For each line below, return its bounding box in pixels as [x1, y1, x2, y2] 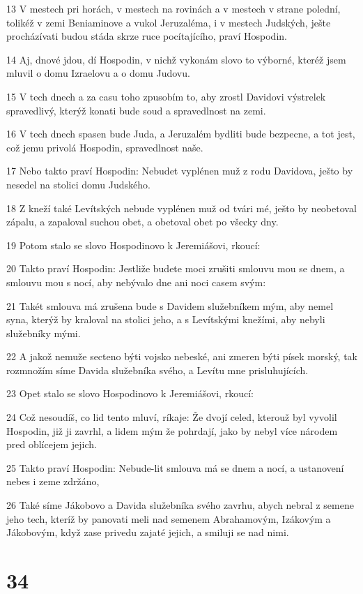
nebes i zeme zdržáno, [6, 474, 100, 489]
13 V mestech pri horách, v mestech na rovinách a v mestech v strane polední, [6, 1, 341, 15]
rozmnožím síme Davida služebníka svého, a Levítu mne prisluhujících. [6, 362, 309, 377]
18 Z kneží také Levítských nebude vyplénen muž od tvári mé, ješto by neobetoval [6, 200, 357, 215]
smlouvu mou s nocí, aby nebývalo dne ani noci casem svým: [6, 274, 266, 289]
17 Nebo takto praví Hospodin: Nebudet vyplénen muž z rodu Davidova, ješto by [6, 163, 353, 178]
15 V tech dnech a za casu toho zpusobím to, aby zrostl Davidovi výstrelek [6, 89, 326, 103]
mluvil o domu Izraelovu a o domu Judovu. [6, 66, 190, 80]
